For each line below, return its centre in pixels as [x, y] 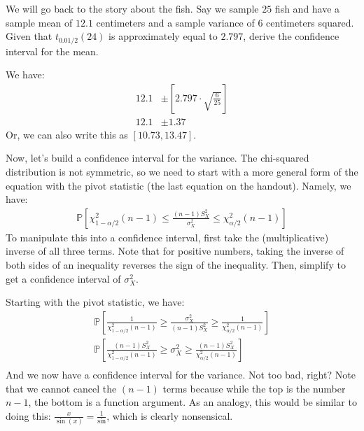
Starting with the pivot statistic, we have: [95, 302]
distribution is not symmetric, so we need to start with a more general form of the [182, 172]
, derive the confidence [291, 36]
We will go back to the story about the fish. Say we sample [132, 8]
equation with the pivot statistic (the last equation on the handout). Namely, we [178, 185]
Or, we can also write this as [67, 134]
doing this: [28, 415]
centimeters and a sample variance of [175, 22]
